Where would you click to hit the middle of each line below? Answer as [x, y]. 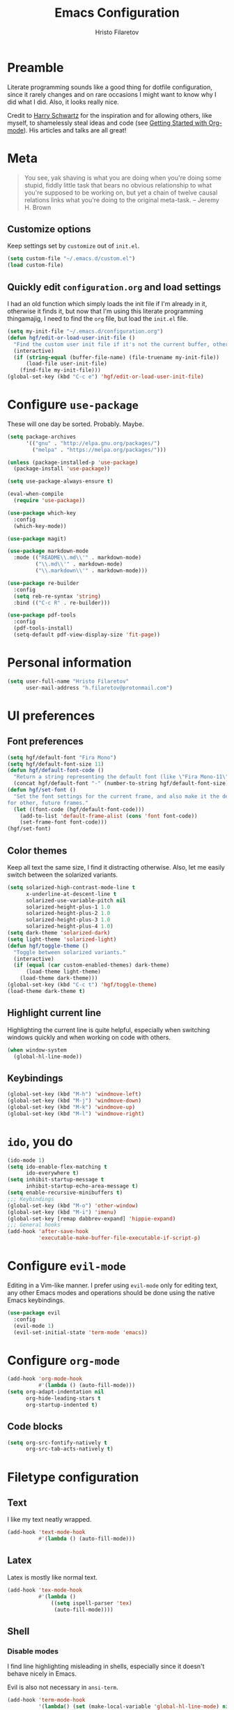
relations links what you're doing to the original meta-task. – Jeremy [122, 199]
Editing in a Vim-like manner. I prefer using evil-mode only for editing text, [112, 1285]
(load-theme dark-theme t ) [46, 991]
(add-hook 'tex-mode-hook [45, 1590]
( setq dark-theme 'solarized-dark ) [59, 933]
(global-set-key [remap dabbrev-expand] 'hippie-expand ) [92, 1218]
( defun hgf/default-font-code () [56, 771]
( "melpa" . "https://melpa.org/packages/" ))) [100, 450]
